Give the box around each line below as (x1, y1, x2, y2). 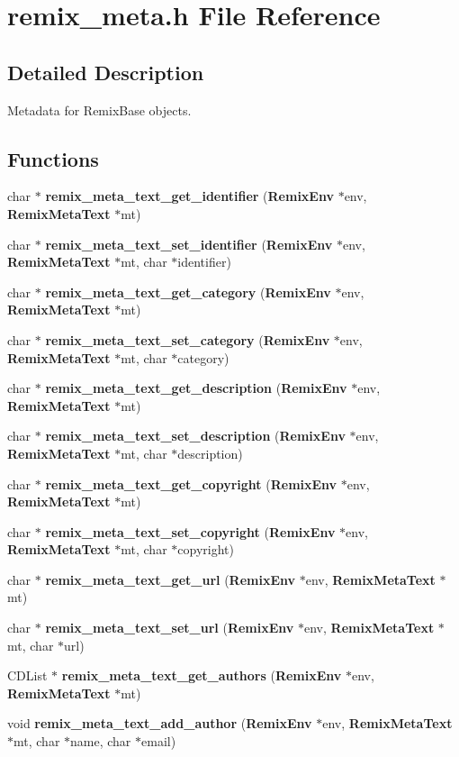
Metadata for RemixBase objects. (7, 100, 192, 119)
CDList (7, 666, 48, 685)
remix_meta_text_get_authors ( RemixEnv (61, 666, 342, 685)
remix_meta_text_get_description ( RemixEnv (45, 378, 347, 397)
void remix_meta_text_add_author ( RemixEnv (7, 714, 312, 733)
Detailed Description (7, 58, 204, 86)
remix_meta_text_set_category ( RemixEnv (45, 330, 330, 349)
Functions (7, 144, 99, 172)
